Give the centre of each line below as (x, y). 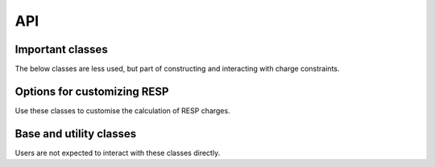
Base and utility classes (76, 134)
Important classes (61, 49)
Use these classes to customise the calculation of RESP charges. (122, 110)
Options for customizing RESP (92, 91)
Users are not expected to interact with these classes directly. (118, 153)
